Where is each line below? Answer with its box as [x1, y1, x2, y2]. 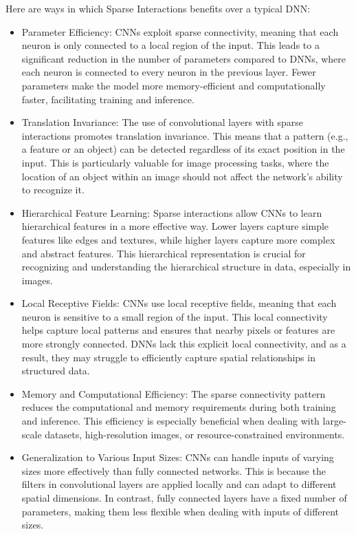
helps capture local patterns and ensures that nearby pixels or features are [21, 323, 335, 337]
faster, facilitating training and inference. [21, 92, 194, 106]
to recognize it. [21, 182, 85, 197]
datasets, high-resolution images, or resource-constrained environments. [45, 427, 345, 441]
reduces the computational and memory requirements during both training [21, 400, 336, 414]
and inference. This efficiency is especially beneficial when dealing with [21, 414, 320, 428]
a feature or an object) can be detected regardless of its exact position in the [21, 142, 345, 156]
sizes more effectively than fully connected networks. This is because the [21, 463, 326, 478]
